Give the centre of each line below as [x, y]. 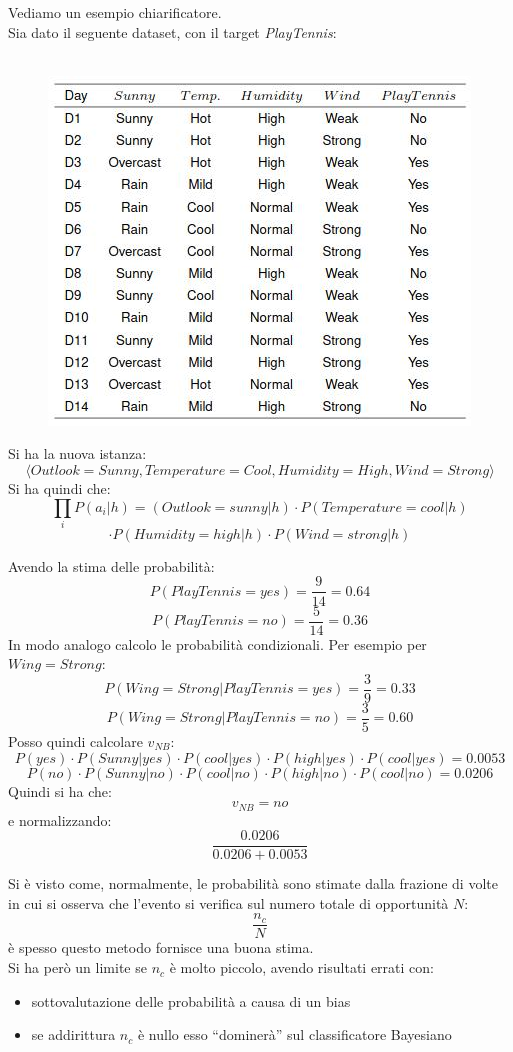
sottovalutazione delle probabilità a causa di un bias [191, 1000]
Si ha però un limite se [77, 967]
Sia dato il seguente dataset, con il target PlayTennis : [172, 31]
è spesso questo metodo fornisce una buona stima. [161, 947]
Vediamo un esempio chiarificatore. [115, 12]
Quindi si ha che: [60, 790]
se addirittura [73, 1034]
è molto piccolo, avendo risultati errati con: [301, 967]
